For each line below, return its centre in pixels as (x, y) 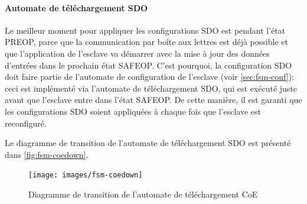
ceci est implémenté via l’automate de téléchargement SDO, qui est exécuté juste (151, 88)
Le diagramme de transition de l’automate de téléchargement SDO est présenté (148, 143)
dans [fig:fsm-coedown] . (47, 154)
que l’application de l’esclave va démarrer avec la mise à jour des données (137, 53)
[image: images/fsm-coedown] (86, 175)
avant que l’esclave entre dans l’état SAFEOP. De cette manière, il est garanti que (153, 100)
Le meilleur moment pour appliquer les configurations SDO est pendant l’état (145, 30)
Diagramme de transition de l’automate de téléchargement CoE (143, 194)
